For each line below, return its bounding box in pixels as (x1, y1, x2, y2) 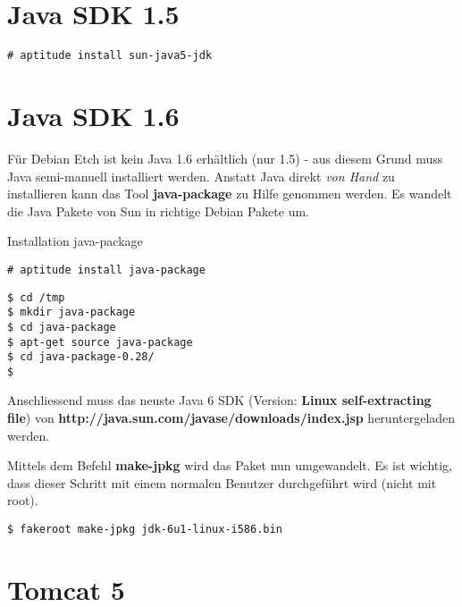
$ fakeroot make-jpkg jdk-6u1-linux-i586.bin (7, 523, 282, 536)
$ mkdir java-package (7, 306, 136, 319)
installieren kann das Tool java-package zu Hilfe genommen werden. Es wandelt (7, 184, 452, 203)
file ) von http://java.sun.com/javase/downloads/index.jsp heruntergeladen (7, 409, 456, 427)
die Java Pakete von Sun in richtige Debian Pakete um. (7, 201, 309, 220)
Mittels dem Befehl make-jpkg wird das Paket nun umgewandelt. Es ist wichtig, (7, 456, 453, 475)
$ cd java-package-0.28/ (7, 350, 155, 364)
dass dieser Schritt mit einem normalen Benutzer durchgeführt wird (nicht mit (7, 473, 437, 492)
